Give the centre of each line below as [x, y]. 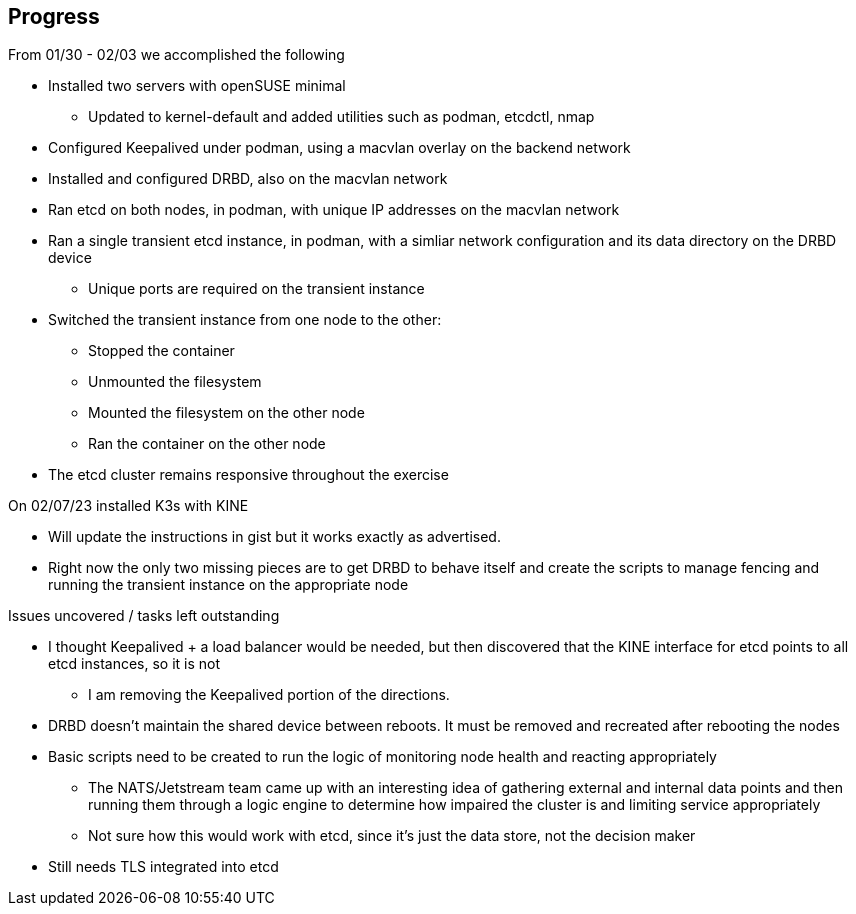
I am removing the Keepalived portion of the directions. [269, 695]
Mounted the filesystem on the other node [226, 413]
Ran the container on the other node [207, 444]
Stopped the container [161, 351]
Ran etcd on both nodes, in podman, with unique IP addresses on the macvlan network [334, 210]
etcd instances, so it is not [134, 664]
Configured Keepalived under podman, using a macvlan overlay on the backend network [339, 148]
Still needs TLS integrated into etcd [163, 867]
